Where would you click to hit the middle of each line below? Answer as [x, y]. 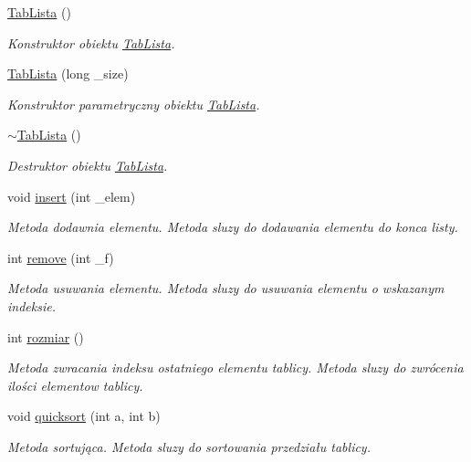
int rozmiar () [46, 336]
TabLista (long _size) [68, 73]
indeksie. [31, 305]
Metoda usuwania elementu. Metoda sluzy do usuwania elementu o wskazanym [226, 288]
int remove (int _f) [61, 257]
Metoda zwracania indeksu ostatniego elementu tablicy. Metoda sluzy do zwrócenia [235, 367]
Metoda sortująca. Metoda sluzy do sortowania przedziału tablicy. [189, 446]
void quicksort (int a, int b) [84, 416]
